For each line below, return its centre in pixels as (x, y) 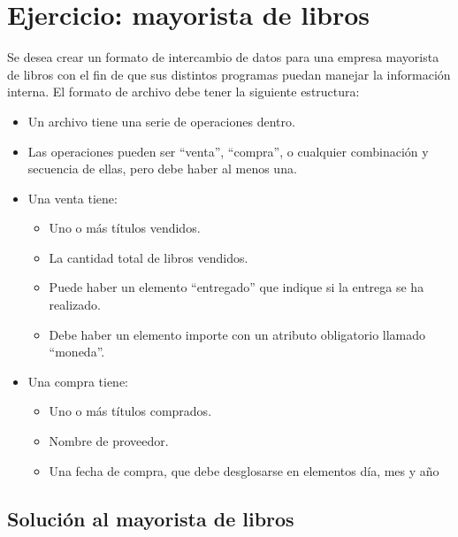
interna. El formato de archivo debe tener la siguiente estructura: (183, 92)
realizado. (75, 305)
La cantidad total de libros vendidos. (149, 257)
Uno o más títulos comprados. (130, 411)
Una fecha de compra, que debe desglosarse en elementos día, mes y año (244, 470)
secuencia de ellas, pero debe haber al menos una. (162, 169)
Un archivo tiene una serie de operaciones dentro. (161, 121)
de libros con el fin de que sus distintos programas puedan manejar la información (229, 74)
